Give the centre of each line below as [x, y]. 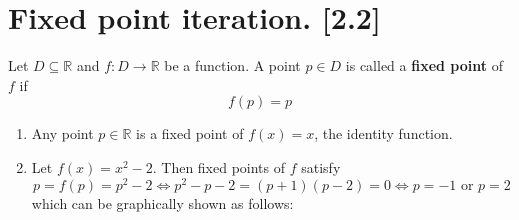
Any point [62, 133]
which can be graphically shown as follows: [162, 202]
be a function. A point [232, 65]
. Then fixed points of [219, 166]
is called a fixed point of [424, 65]
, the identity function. [383, 133]
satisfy [321, 166]
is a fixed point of [190, 133]
